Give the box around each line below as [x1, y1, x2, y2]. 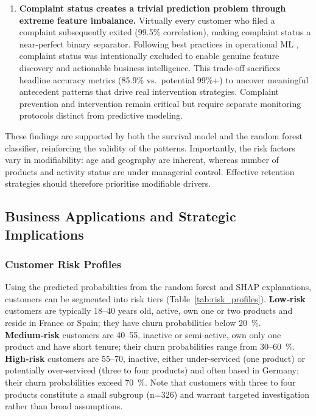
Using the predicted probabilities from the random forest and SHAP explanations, [5, 280, 312, 293]
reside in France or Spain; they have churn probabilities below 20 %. [5, 316, 261, 329]
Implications [5, 224, 84, 243]
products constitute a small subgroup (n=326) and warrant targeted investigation [5, 387, 309, 400]
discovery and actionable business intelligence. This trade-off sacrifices [19, 61, 281, 74]
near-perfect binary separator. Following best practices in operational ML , [19, 37, 299, 50]
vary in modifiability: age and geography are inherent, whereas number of [5, 153, 279, 166]
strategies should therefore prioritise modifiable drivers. [5, 177, 211, 190]
